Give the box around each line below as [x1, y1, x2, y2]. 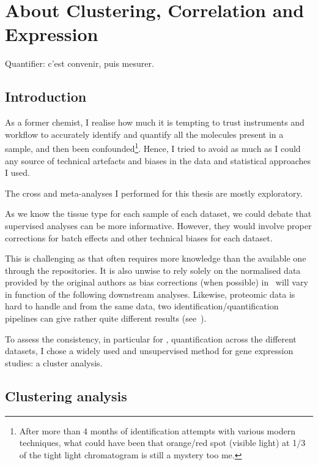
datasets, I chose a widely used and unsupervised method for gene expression [5, 344, 294, 357]
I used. [5, 166, 30, 179]
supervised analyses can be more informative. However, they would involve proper [5, 219, 312, 232]
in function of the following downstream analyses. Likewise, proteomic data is [5, 287, 295, 300]
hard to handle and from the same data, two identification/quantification [5, 300, 279, 312]
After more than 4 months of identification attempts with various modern [19, 424, 295, 437]
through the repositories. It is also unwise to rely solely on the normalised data [5, 263, 301, 276]
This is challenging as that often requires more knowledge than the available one [5, 252, 306, 265]
